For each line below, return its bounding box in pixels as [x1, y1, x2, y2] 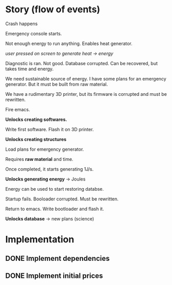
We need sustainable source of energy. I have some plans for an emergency [5, 75, 167, 82]
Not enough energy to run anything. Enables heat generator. [5, 40, 132, 47]
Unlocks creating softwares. [5, 116, 67, 123]
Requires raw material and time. [5, 156, 73, 162]
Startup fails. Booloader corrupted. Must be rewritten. [5, 196, 119, 202]
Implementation [5, 234, 74, 246]
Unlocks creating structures [5, 136, 67, 142]
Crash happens [5, 21, 38, 27]
